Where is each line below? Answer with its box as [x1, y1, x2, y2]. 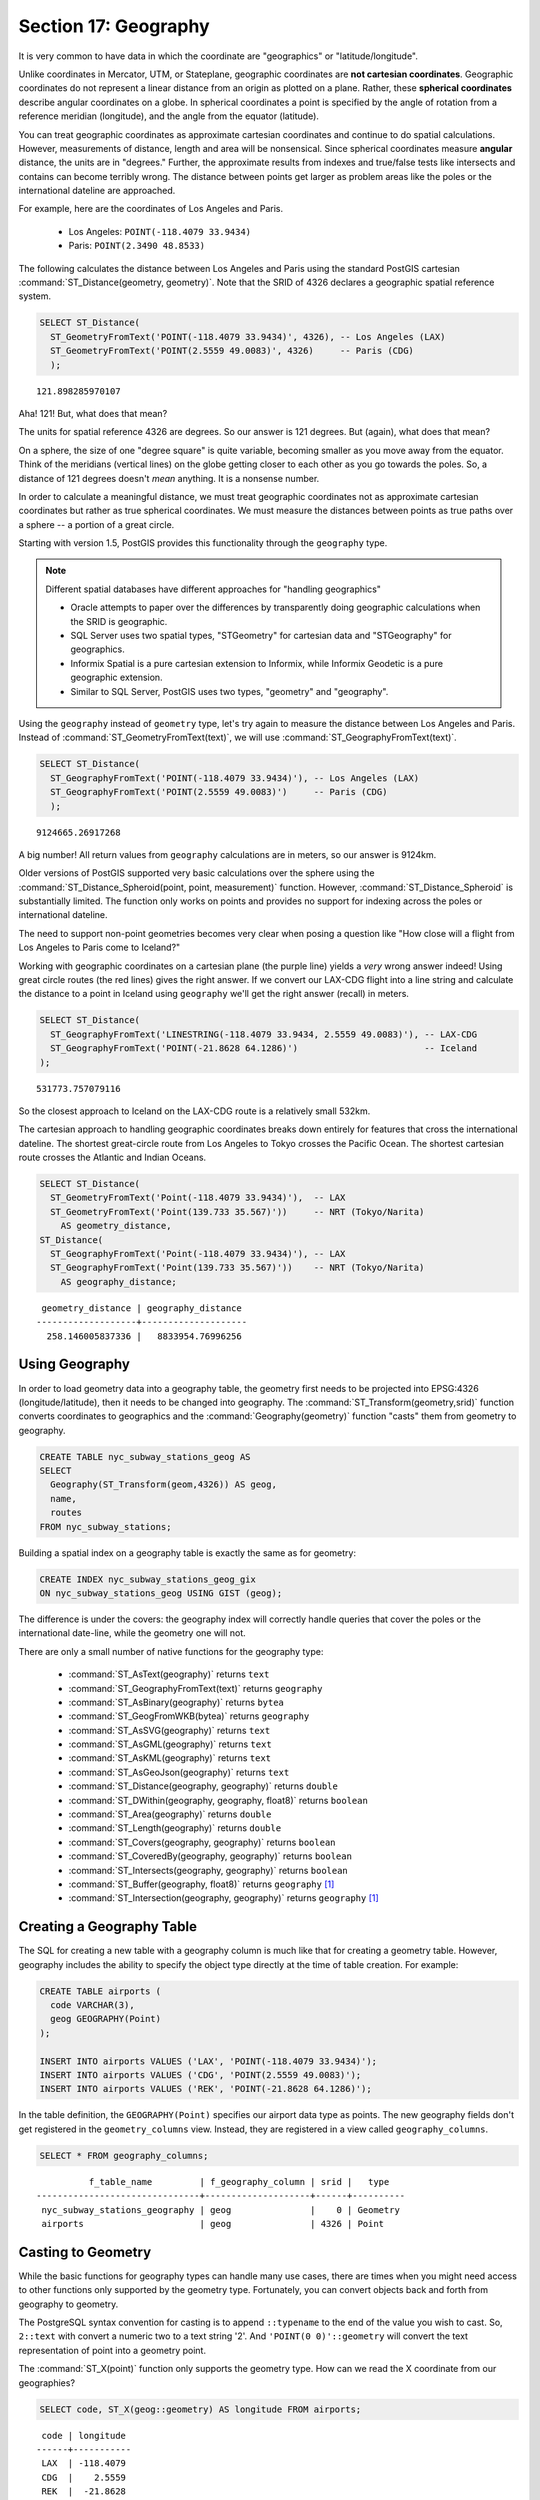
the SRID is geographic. [70, 615, 168, 627]
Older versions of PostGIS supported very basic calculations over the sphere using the [18, 867, 375, 879]
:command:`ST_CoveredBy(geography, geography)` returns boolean [68, 1850, 352, 1862]
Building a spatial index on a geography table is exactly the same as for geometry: [18, 1546, 357, 1559]
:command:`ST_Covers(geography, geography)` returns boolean [68, 1836, 336, 1848]
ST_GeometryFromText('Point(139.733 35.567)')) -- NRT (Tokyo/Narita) [50, 1206, 425, 1217]
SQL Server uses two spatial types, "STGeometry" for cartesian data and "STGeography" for [70, 630, 452, 642]
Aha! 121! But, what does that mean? [18, 407, 168, 419]
